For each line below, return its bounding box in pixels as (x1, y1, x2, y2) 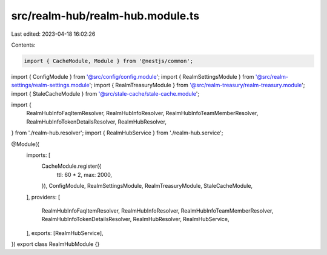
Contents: (11, 41, 36, 48)
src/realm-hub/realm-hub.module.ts (11, 9, 200, 22)
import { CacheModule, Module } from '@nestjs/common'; (24, 58, 194, 64)
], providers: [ (26, 193, 61, 200)
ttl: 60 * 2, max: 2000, (56, 171, 112, 178)
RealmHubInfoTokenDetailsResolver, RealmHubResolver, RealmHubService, (41, 216, 230, 223)
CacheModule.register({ (41, 162, 102, 170)
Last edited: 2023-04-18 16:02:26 (11, 30, 96, 38)
